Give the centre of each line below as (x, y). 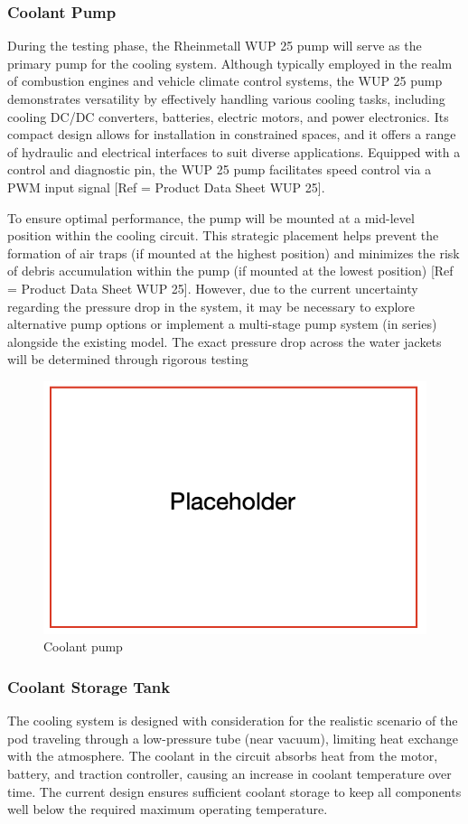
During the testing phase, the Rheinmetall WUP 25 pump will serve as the (215, 46)
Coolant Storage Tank (89, 686)
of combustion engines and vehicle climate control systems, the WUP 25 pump (225, 81)
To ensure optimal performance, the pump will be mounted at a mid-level (211, 217)
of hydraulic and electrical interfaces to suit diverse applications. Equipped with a (234, 151)
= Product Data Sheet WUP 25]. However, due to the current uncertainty (213, 288)
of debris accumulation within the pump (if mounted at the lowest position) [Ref (230, 271)
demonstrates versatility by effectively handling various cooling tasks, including (226, 98)
